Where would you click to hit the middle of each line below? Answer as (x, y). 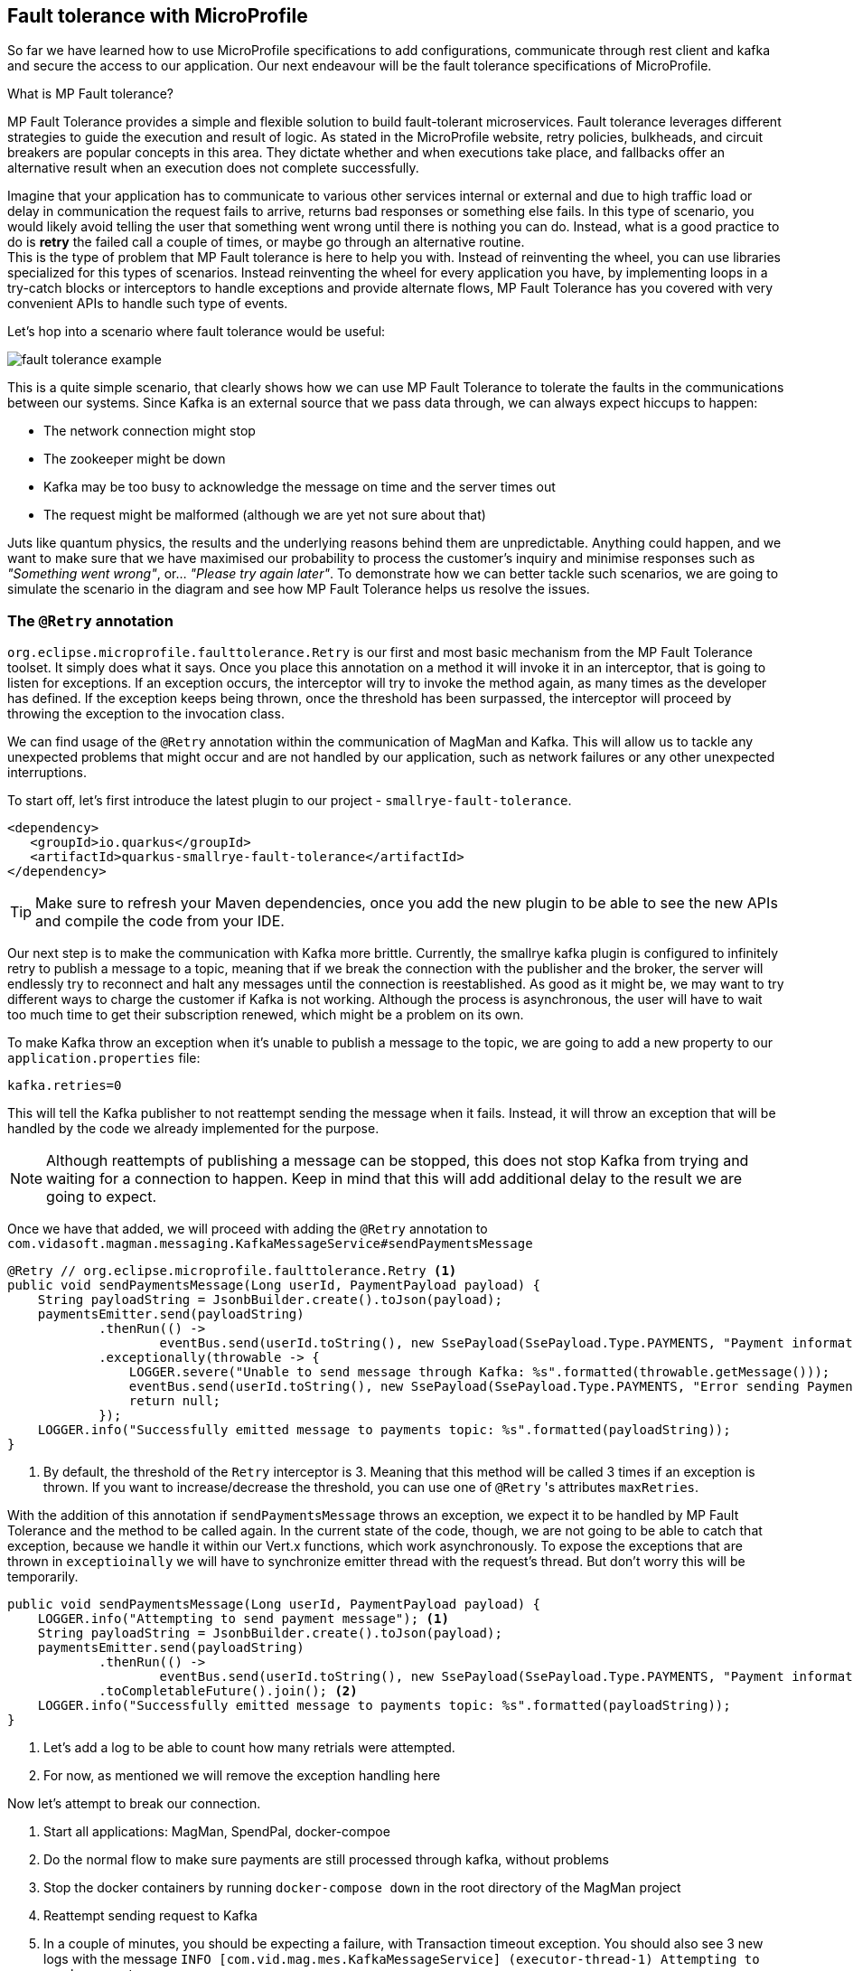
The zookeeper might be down (135, 459)
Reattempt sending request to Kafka (150, 1916)
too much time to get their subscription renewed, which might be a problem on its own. (266, 1015)
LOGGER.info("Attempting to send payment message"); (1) (243, 1619)
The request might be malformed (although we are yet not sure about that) (265, 515)
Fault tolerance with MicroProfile (158, 16)
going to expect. (102, 1197)
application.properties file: (104, 1058)
